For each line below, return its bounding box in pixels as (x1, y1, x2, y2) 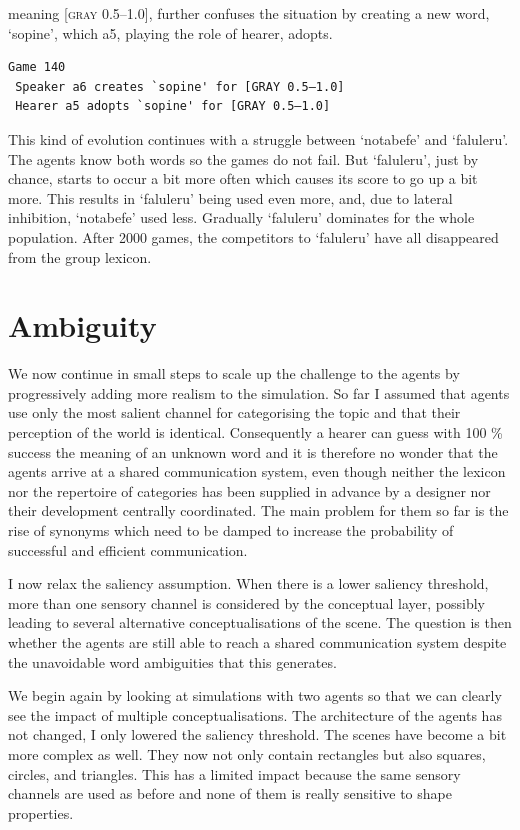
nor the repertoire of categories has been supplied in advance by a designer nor (8, 480, 491, 501)
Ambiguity (8, 305, 157, 346)
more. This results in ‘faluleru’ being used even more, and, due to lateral (8, 187, 453, 208)
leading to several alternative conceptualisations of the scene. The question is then (8, 612, 512, 633)
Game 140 (8, 60, 66, 75)
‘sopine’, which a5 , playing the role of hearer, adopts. (8, 22, 333, 43)
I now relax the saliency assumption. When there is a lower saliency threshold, (8, 573, 489, 594)
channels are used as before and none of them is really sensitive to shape (8, 783, 452, 804)
